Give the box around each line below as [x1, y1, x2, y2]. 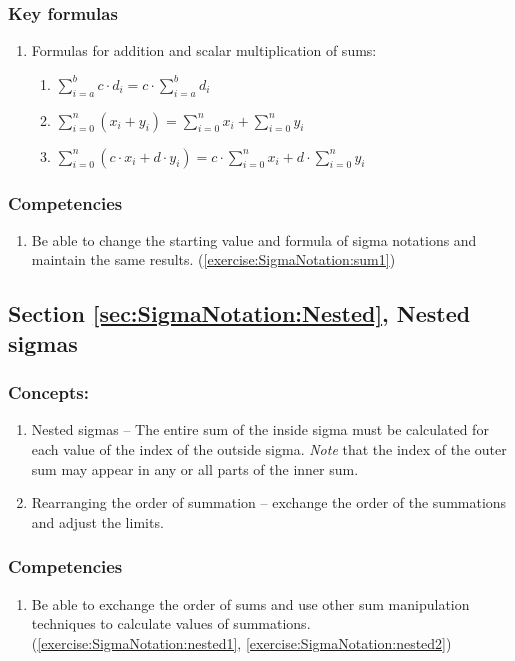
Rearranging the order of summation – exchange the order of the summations [31, 492, 507, 513]
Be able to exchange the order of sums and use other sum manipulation [31, 593, 470, 614]
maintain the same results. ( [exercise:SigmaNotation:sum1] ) [31, 249, 396, 270]
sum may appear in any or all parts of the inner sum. [31, 458, 359, 479]
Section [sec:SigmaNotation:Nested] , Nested [8, 298, 471, 329]
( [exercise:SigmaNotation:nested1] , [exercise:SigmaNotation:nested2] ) [31, 632, 452, 653]
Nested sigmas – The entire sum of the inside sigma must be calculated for [31, 419, 489, 440]
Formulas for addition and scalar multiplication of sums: [31, 40, 377, 61]
